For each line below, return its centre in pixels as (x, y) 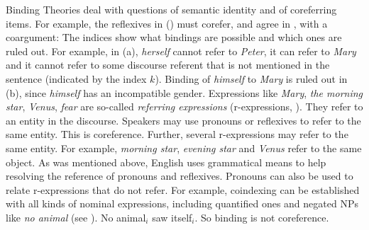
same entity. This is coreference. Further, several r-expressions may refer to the (177, 134)
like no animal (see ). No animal (76, 217)
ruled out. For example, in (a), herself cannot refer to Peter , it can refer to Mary (181, 51)
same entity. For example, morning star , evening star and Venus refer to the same (184, 148)
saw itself (172, 217)
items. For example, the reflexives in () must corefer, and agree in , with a (167, 23)
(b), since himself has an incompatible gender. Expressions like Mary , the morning (184, 92)
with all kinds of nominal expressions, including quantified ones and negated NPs (182, 203)
